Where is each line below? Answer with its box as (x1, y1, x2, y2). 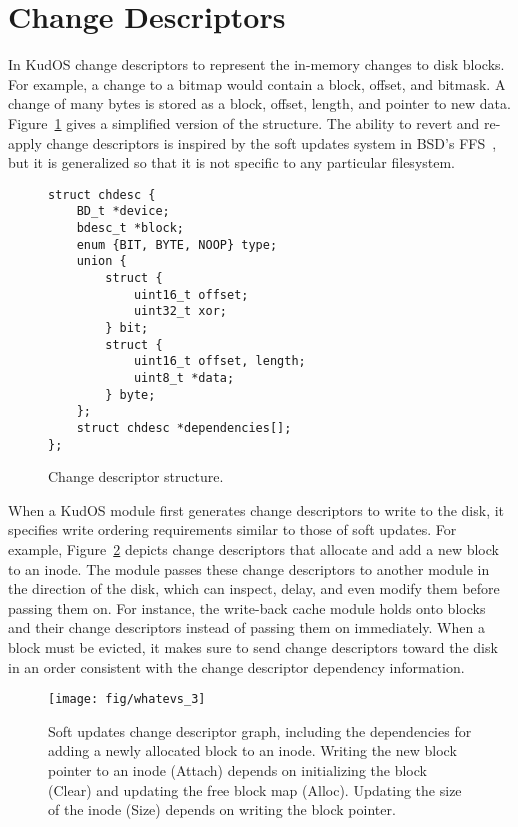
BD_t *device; (76, 204, 170, 219)
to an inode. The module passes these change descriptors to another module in (8, 558, 490, 579)
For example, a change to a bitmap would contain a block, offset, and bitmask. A (8, 73, 506, 94)
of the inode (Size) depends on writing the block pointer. (48, 799, 396, 820)
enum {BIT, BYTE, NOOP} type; (76, 237, 278, 252)
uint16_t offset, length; (133, 354, 306, 369)
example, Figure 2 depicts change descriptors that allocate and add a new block (8, 538, 499, 559)
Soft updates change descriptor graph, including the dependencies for (48, 720, 472, 741)
